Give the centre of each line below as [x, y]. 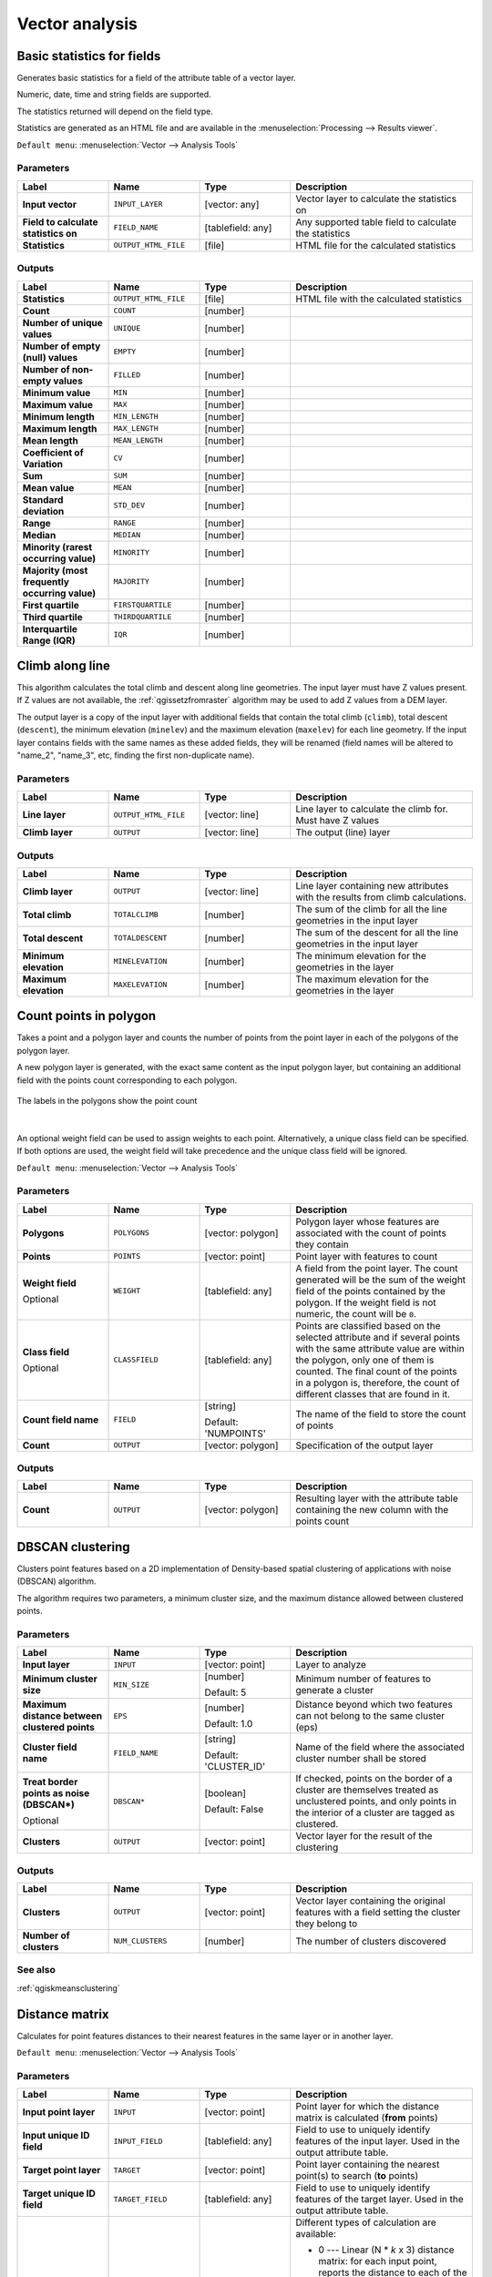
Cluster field [50, 1747]
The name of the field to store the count [381, 1414]
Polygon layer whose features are [368, 1221]
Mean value [48, 487]
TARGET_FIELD [140, 2199]
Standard [43, 499]
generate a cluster [334, 1690]
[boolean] [225, 1793]
